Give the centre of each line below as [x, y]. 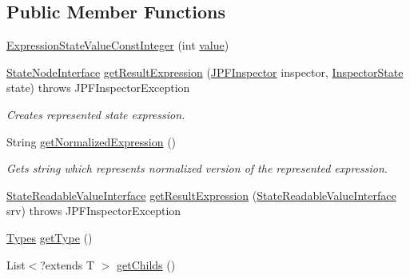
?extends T [67, 264]
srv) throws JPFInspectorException [94, 211]
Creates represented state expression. [96, 114]
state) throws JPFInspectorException [98, 88]
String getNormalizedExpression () [92, 141]
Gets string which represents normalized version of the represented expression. [197, 168]
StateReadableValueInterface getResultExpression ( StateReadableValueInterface [201, 195]
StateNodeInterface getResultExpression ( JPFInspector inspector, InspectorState [205, 72]
